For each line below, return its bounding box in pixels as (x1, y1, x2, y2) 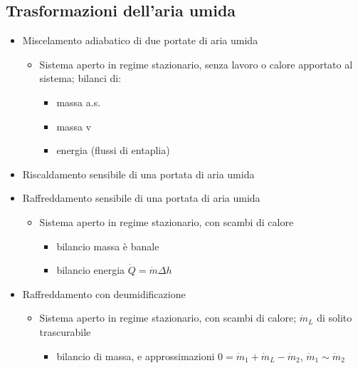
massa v (56, 118, 92, 133)
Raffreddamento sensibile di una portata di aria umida (22, 190, 260, 205)
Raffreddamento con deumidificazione (22, 286, 186, 301)
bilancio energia (56, 262, 125, 277)
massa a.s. (56, 94, 101, 109)
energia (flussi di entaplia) (56, 143, 170, 158)
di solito (317, 310, 352, 325)
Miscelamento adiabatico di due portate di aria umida (22, 33, 258, 48)
